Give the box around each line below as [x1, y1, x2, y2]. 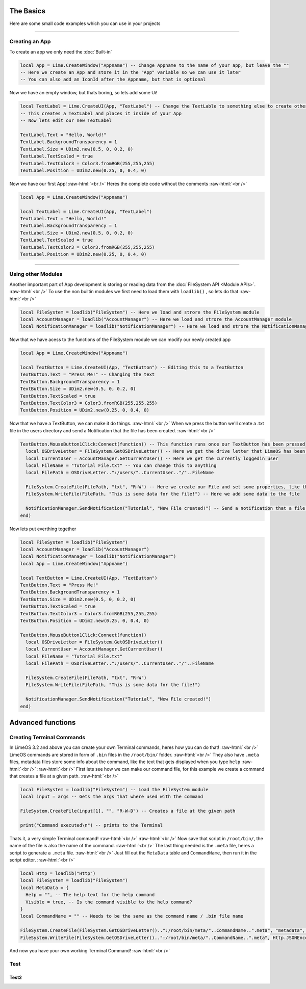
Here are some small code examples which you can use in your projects [9, 20, 161, 27]
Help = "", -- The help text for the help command [25, 892, 155, 898]
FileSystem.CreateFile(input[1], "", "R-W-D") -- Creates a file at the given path [20, 808, 236, 814]
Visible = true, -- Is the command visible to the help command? [25, 899, 193, 905]
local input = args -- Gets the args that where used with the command [20, 794, 203, 800]
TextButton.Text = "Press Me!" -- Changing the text [20, 372, 155, 377]
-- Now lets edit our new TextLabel [20, 118, 112, 123]
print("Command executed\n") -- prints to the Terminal [20, 822, 163, 828]
